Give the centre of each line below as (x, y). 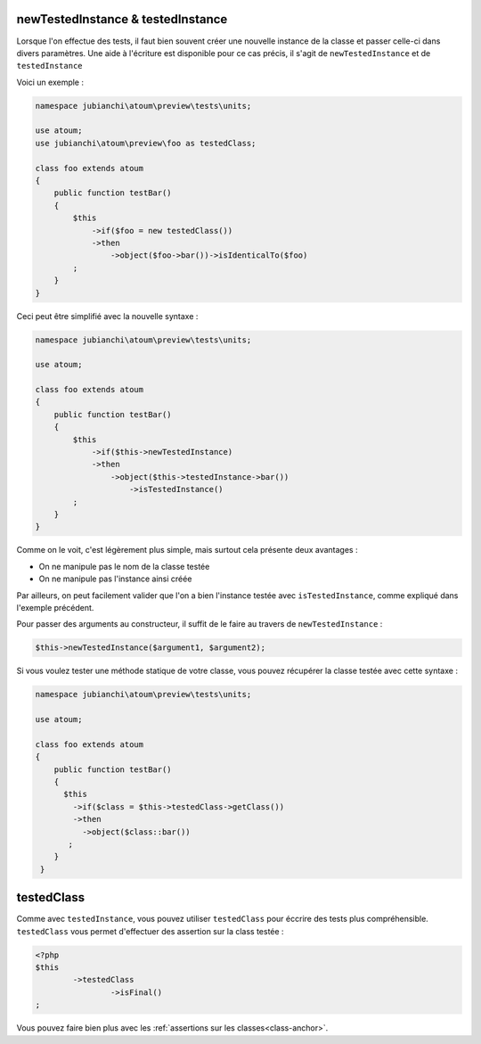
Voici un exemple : (50, 82)
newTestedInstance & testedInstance (122, 19)
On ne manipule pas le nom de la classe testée (124, 566)
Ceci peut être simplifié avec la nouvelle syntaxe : (107, 316)
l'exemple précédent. (55, 607)
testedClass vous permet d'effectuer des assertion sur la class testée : (150, 931)
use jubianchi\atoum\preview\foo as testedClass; (146, 143)
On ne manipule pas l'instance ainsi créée (115, 579)
